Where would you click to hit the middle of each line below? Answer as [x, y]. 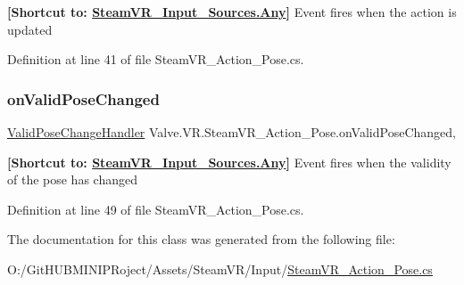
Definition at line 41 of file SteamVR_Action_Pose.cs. [156, 59]
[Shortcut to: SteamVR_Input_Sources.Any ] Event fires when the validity [229, 162]
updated [30, 29]
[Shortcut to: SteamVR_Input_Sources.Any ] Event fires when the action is [232, 12]
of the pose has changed [72, 179]
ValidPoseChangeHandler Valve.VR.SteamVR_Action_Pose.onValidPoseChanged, [232, 132]
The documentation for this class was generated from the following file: [201, 239]
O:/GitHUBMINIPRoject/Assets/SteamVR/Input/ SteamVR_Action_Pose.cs [220, 269]
